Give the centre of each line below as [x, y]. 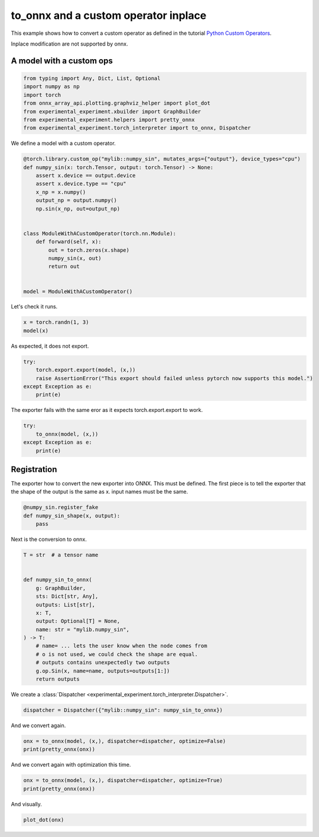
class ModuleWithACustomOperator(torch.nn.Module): [100, 233]
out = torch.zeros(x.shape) [89, 250]
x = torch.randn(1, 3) [56, 322]
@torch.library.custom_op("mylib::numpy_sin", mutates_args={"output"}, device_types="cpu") [162, 159]
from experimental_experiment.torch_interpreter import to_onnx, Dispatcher [137, 128]
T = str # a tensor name [61, 555]
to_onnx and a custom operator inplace [109, 15]
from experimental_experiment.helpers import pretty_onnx [109, 119]
